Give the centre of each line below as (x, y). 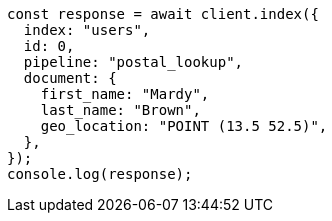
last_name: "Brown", (120, 110)
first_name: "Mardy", (125, 94)
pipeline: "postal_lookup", (133, 62)
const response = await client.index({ (163, 14)
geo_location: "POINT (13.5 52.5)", (184, 126)
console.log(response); (100, 174)
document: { (70, 78)
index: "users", (87, 30)
